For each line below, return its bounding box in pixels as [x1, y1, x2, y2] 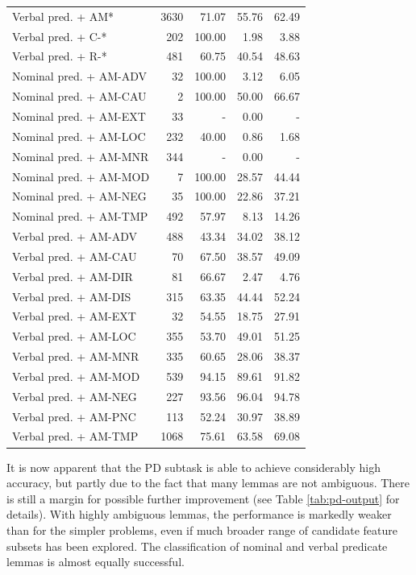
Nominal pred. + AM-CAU [12, 88, 147, 105]
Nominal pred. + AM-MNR [12, 147, 149, 164]
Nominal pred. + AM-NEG [12, 188, 147, 205]
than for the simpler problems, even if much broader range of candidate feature [6, 521, 398, 538]
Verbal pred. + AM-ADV [12, 228, 138, 245]
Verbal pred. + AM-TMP [12, 428, 139, 445]
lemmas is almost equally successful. [6, 553, 185, 570]
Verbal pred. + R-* [12, 48, 107, 64]
